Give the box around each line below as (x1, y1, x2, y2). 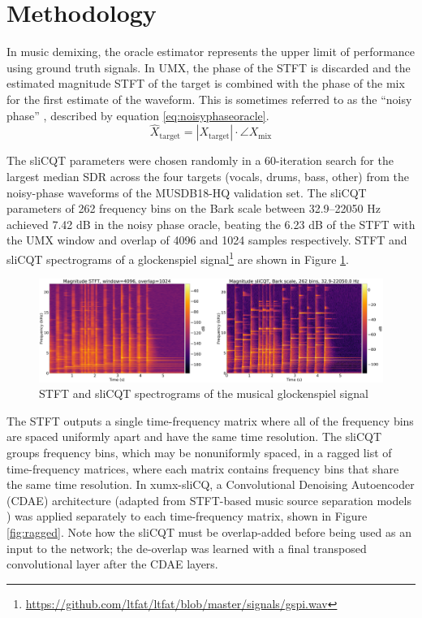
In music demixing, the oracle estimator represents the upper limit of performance (6, 43, 416, 60)
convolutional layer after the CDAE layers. (6, 555, 218, 573)
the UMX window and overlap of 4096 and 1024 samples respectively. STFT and (6, 231, 407, 248)
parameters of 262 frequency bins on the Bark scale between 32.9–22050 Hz (6, 200, 381, 217)
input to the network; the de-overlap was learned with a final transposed (6, 539, 367, 556)
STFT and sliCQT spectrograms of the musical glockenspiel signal (39, 385, 368, 402)
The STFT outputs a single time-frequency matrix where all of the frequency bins (6, 412, 414, 429)
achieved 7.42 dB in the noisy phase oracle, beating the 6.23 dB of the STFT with (6, 215, 416, 232)
